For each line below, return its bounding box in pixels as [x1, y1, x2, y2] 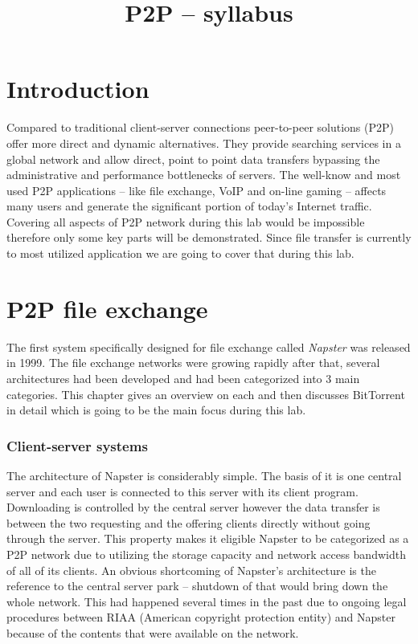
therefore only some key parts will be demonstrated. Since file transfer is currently [6, 229, 412, 246]
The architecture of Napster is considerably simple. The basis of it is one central [6, 467, 402, 483]
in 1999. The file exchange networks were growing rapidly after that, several [6, 354, 380, 371]
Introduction [6, 72, 150, 105]
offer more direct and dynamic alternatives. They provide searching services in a [6, 134, 401, 151]
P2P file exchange [6, 291, 208, 324]
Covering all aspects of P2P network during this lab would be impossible [6, 213, 365, 230]
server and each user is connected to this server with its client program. [6, 483, 359, 499]
